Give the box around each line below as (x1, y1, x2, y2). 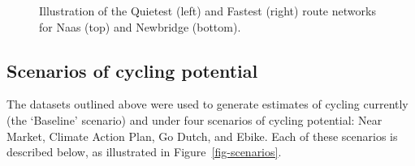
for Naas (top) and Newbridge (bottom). (39, 18, 241, 35)
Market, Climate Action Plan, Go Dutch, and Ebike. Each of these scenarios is (6, 127, 398, 144)
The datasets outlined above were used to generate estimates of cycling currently (6, 96, 409, 113)
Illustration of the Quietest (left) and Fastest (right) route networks (39, 2, 376, 19)
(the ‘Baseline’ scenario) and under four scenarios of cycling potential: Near (6, 111, 383, 128)
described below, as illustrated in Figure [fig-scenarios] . (6, 143, 282, 160)
